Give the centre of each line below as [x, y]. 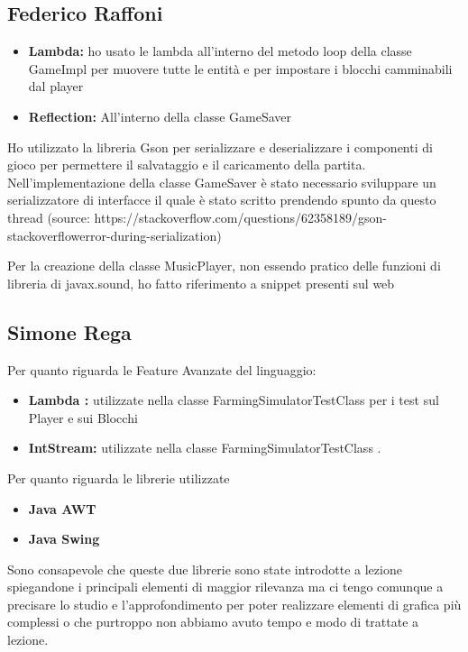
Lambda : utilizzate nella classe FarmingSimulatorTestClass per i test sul [234, 400]
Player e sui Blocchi [83, 417]
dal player [56, 86]
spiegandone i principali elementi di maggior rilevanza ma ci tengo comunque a [225, 587]
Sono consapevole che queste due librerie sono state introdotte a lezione [205, 569]
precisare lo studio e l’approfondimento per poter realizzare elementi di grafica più [234, 604]
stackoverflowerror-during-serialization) [115, 235]
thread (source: [49, 217]
